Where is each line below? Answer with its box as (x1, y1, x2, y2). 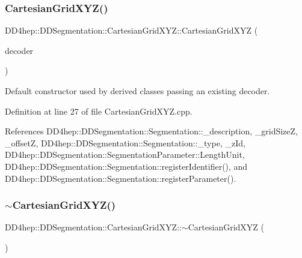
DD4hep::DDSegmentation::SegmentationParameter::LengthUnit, (5, 148, 245, 161)
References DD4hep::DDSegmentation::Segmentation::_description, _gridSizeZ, (5, 125, 298, 137)
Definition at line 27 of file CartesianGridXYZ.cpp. (5, 104, 193, 117)
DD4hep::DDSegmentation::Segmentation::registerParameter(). (5, 172, 236, 184)
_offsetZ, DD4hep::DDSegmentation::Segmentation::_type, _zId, (5, 136, 245, 149)
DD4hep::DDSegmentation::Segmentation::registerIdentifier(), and (5, 160, 248, 172)
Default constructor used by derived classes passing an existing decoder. (5, 85, 270, 97)
